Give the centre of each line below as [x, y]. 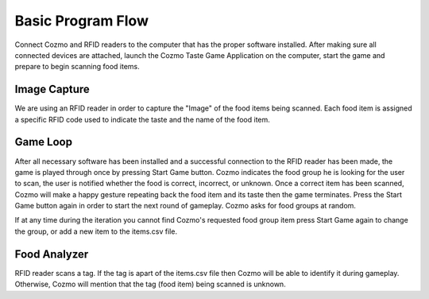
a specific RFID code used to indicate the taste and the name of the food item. [142, 119]
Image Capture [52, 89]
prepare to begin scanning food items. [77, 67]
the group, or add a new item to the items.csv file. [96, 231]
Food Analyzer [52, 254]
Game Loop [44, 142]
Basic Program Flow [81, 21]
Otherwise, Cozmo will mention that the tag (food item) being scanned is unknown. [150, 284]
